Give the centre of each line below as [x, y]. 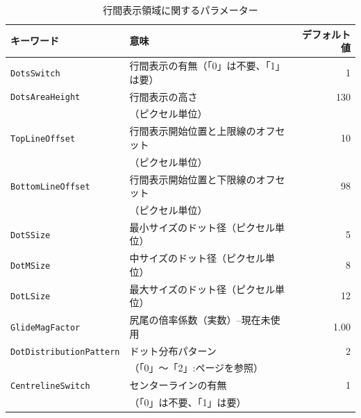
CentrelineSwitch [50, 386]
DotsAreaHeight [45, 98]
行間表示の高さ [163, 96]
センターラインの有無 [178, 385]
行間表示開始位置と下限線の [193, 179]
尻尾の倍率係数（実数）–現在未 [200, 320]
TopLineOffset [43, 139]
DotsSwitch [35, 73]
